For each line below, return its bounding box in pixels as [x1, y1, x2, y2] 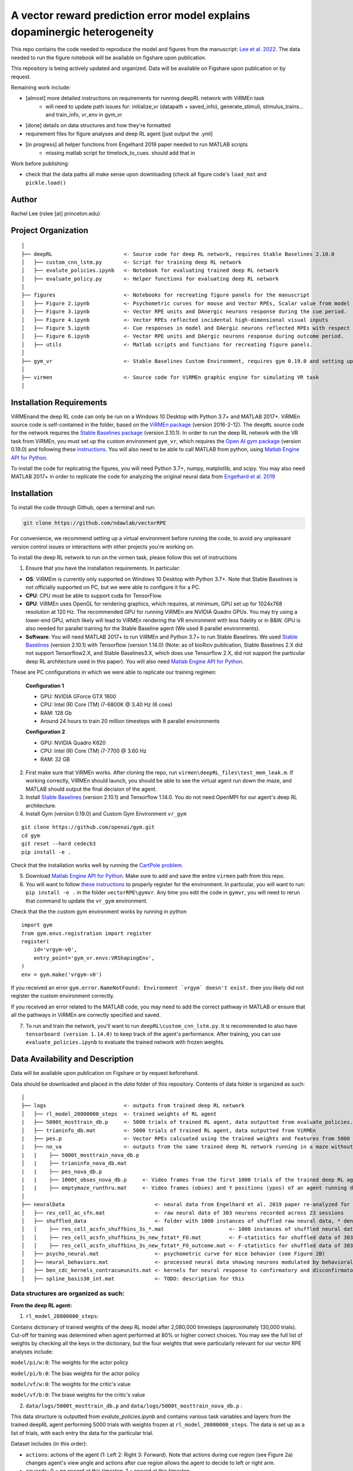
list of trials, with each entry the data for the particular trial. [11, 1429, 154, 1436]
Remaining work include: [11, 84, 71, 91]
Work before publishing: [11, 160, 69, 167]
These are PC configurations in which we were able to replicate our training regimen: [11, 668, 217, 676]
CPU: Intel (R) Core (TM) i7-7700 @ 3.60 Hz [40, 747, 147, 754]
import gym [21, 921, 53, 928]
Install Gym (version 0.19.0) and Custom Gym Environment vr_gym [25, 810, 187, 817]
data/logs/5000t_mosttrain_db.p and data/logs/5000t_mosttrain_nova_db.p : [25, 1402, 242, 1409]
